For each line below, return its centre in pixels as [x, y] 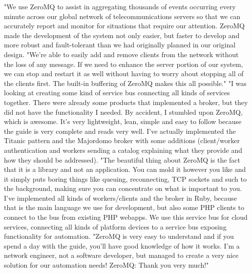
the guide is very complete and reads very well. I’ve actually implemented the [120, 131]
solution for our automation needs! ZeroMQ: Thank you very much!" [106, 265]
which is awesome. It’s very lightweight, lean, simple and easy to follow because [123, 121]
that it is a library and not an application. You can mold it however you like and [125, 169]
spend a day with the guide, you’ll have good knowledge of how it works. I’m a [122, 245]
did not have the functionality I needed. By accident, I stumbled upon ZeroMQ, [123, 112]
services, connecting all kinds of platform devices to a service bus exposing [115, 226]
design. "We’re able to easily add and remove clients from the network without [121, 54]
